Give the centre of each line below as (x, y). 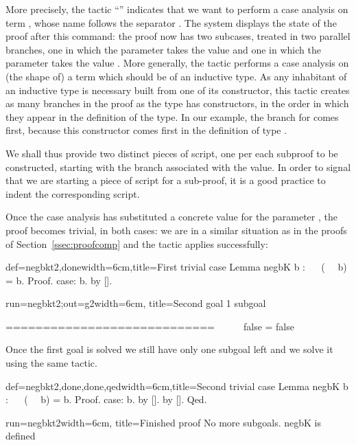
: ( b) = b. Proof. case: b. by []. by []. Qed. (106, 399)
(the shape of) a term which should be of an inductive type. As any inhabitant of (176, 76)
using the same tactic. (51, 363)
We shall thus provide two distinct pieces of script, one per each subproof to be (172, 153)
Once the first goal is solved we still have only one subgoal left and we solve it (169, 349)
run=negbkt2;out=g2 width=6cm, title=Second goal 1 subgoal (136, 303)
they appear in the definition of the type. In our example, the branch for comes (172, 116)
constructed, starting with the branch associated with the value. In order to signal (178, 167)
